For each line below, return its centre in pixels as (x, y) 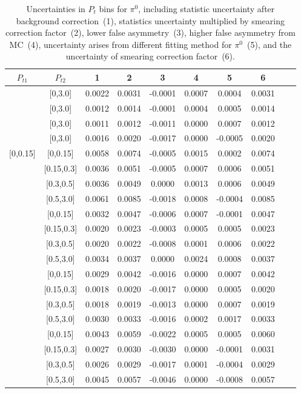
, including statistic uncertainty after (207, 8)
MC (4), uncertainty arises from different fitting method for (121, 44)
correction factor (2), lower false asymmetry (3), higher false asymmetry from (150, 32)
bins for (113, 8)
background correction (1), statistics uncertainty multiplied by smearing (150, 20)
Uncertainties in (56, 8)
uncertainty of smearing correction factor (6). (150, 56)
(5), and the (270, 44)
